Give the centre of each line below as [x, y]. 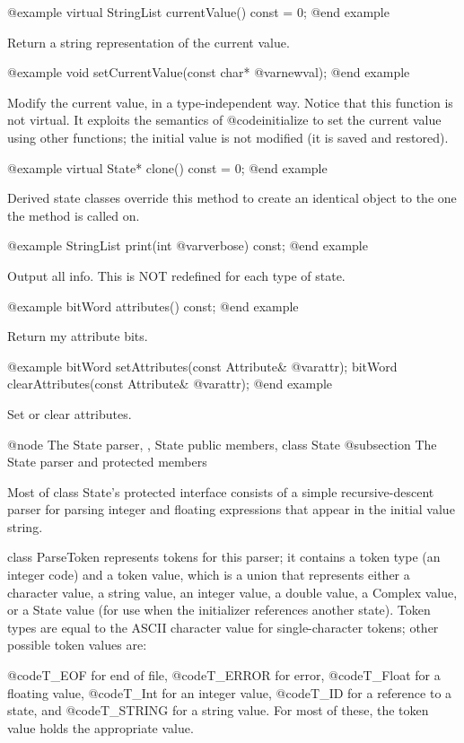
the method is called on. [74, 215]
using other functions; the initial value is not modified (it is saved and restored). [228, 137]
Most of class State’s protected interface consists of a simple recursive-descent [221, 491]
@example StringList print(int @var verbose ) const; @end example [188, 245]
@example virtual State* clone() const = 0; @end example [167, 167]
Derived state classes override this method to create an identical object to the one [232, 198]
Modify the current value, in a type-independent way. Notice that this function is [230, 102]
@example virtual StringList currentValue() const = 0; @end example [198, 12]
